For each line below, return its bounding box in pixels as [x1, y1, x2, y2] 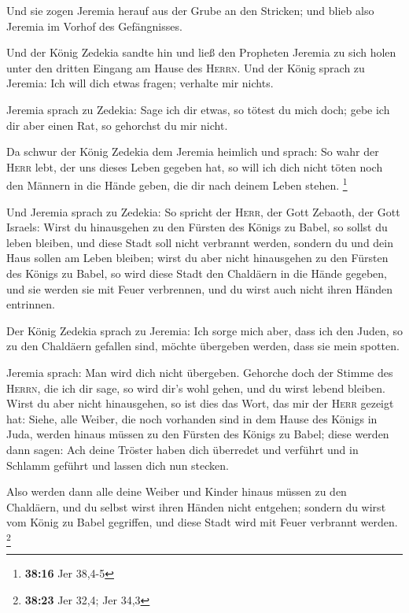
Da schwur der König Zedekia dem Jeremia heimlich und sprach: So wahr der [6, 143, 379, 160]
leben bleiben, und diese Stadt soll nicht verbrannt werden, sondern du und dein [6, 234, 394, 250]
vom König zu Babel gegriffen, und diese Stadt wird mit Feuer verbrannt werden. [6, 514, 398, 530]
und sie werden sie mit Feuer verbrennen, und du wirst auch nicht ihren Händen [6, 280, 393, 297]
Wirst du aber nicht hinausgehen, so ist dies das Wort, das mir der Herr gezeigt [6, 395, 394, 412]
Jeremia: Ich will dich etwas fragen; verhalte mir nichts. [6, 75, 274, 91]
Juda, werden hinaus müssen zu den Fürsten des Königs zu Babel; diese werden [6, 426, 389, 442]
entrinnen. [6, 296, 55, 312]
